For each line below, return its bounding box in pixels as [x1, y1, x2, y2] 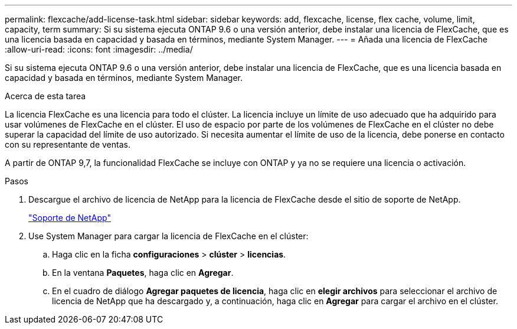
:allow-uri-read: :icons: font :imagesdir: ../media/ [5, 44, 193, 54]
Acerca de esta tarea [5, 91, 86, 101]
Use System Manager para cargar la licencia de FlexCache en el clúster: [28, 231, 309, 241]
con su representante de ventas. [5, 139, 130, 149]
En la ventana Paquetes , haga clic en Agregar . [52, 268, 234, 278]
